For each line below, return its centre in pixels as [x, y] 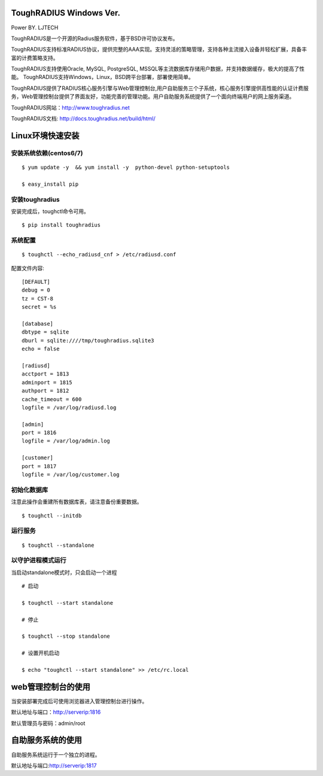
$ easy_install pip [50, 184]
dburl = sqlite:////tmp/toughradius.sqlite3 [88, 340]
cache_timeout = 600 [52, 399]
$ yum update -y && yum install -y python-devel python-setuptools [126, 167]
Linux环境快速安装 [45, 136]
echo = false [41, 349]
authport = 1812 [45, 391]
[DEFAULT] [36, 282]
